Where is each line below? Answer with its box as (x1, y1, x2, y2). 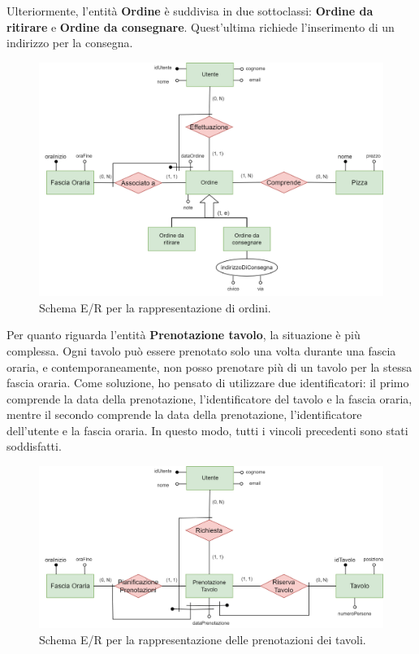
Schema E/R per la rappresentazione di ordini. (39, 299, 271, 316)
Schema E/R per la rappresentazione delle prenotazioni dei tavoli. (39, 630, 366, 647)
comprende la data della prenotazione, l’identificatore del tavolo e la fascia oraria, (6, 390, 413, 407)
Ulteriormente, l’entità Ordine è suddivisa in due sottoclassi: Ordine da (6, 2, 374, 19)
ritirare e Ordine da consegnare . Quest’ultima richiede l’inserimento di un (6, 18, 395, 35)
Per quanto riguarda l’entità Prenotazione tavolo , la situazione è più (6, 326, 361, 343)
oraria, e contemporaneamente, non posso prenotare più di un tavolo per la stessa (6, 358, 413, 375)
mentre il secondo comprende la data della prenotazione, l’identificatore (6, 406, 362, 423)
